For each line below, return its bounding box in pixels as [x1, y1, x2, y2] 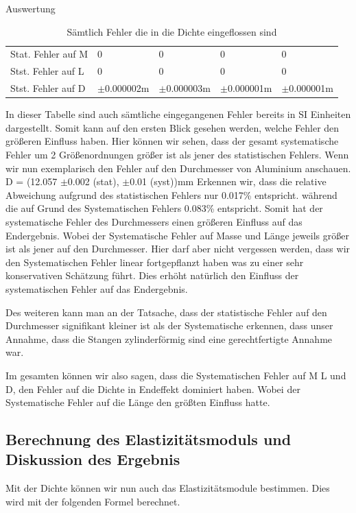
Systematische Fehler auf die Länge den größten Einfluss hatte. [5, 395, 270, 409]
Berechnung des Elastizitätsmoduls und [5, 429, 292, 450]
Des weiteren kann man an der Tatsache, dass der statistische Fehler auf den [5, 305, 327, 319]
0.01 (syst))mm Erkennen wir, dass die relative [130, 174, 327, 189]
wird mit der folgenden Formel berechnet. [5, 494, 180, 508]
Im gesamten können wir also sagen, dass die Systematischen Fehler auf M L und [5, 368, 346, 382]
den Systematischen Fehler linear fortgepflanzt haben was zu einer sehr [5, 254, 304, 269]
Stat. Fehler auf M [10, 47, 88, 61]
